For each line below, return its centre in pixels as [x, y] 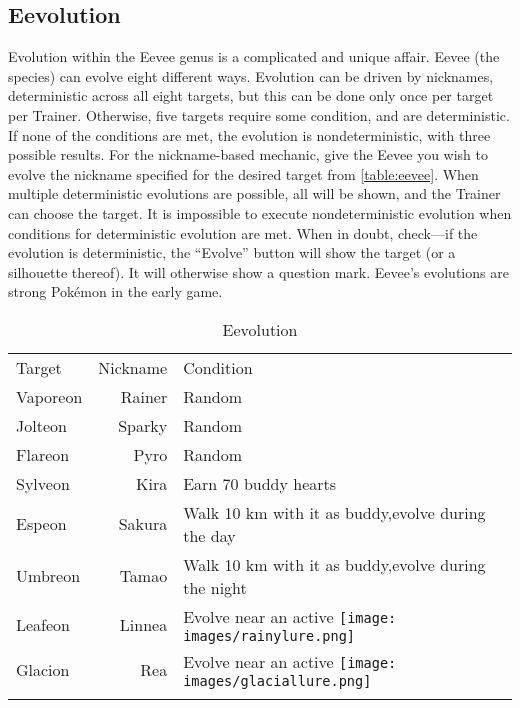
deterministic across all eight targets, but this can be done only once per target [251, 95]
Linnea [143, 624]
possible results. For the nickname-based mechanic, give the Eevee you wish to [248, 154]
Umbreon [48, 576]
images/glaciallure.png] [277, 680]
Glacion [43, 669]
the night [215, 587]
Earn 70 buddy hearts [260, 483]
